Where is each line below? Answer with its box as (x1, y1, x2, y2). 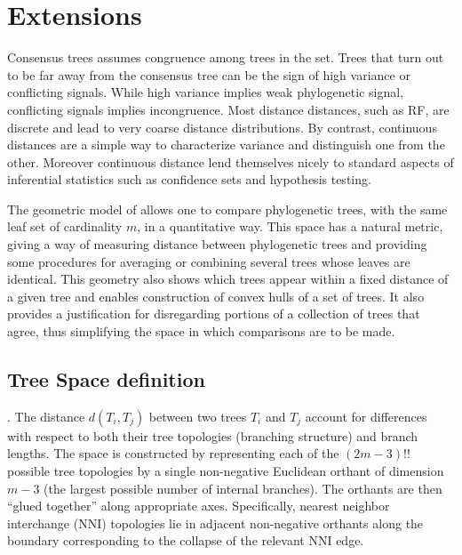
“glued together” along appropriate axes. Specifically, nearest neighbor (7, 496, 390, 515)
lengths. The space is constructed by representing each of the (7, 444, 339, 462)
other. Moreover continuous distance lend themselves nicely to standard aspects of (7, 152, 454, 171)
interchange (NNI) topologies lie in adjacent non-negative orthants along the (7, 513, 424, 532)
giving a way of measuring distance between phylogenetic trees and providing (7, 235, 427, 253)
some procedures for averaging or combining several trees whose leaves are (7, 252, 410, 270)
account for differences (305, 406, 427, 425)
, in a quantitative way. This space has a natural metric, (137, 217, 443, 236)
